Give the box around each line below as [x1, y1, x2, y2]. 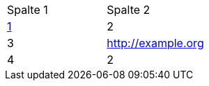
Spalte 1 [7, 3, 48, 17]
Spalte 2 [107, 3, 150, 17]
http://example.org [107, 36, 204, 50]
